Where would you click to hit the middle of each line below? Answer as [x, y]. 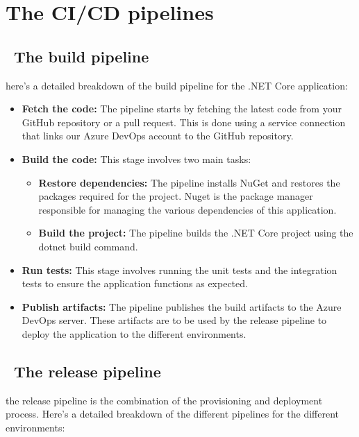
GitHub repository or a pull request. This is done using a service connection [184, 122]
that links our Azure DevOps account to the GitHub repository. [158, 136]
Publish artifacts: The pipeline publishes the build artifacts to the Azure [182, 306]
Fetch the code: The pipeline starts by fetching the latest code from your [182, 109]
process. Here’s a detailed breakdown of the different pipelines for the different [173, 414]
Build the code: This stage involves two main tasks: [136, 158]
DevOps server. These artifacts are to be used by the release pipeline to [174, 320]
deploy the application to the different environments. [134, 333]
